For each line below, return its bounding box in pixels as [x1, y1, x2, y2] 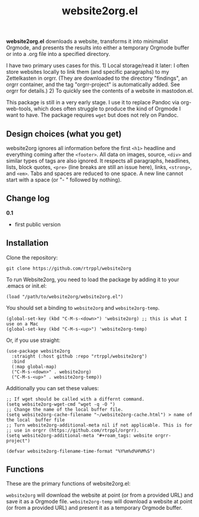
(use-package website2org [6, 348, 70, 354]
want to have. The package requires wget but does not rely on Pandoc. [6, 111, 179, 119]
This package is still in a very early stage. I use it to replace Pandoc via [6, 99, 179, 106]
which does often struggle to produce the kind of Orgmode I [33, 105, 181, 113]
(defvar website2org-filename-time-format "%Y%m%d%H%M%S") [6, 448, 156, 454]
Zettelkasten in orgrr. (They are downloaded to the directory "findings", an [6, 74, 188, 82]
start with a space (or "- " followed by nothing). [6, 176, 122, 183]
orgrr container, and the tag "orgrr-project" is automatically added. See [6, 81, 180, 88]
